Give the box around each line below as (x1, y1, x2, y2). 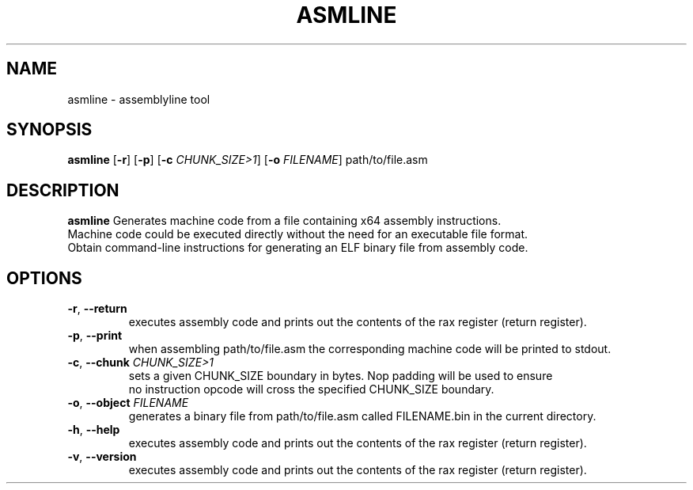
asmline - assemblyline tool (67, 92, 210, 106)
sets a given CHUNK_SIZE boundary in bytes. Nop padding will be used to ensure (128, 369, 553, 383)
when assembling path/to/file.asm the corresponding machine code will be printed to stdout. (128, 342, 612, 356)
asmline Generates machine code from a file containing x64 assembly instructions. (67, 214, 502, 228)
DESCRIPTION (6, 180, 119, 200)
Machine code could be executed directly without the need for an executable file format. (67, 227, 528, 241)
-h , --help (67, 423, 120, 437)
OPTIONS (6, 268, 82, 288)
